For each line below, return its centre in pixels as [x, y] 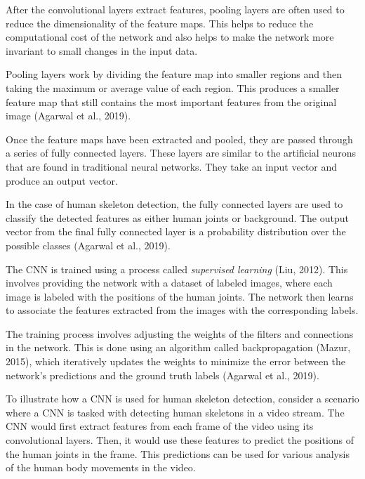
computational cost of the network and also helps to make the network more [170, 37]
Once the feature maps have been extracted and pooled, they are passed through [179, 139]
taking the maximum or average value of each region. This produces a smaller [173, 87]
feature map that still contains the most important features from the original [171, 101]
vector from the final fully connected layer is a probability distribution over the [176, 231]
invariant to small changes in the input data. [102, 50]
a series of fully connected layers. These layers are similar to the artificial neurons [181, 153]
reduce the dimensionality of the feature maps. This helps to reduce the [160, 23]
